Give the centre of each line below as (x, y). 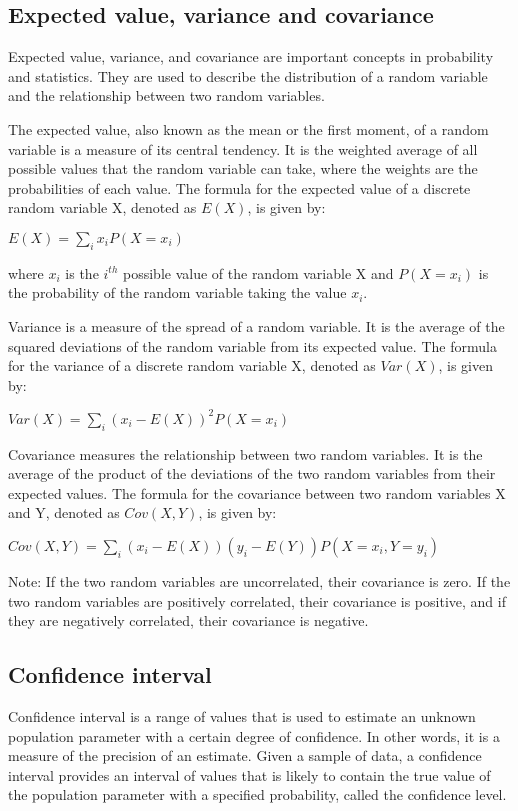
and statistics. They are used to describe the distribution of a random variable (248, 75)
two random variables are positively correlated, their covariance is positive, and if (257, 600)
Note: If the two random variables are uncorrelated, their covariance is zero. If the (259, 580)
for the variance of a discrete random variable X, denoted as (192, 365)
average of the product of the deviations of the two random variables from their (252, 473)
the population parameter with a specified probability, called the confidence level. (257, 794)
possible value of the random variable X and (258, 272)
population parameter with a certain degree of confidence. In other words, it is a (254, 735)
